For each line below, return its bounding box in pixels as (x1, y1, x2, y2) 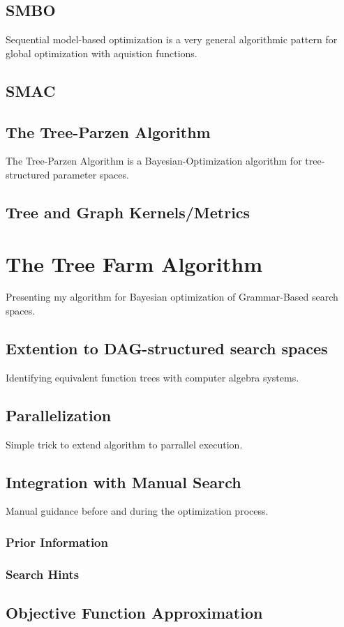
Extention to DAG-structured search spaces (6, 338, 328, 359)
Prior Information (6, 533, 108, 550)
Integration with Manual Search (6, 471, 241, 492)
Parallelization (6, 404, 112, 425)
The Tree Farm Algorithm (6, 249, 262, 278)
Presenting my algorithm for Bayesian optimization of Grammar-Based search (6, 289, 338, 304)
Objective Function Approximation (6, 602, 263, 624)
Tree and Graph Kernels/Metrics (6, 201, 250, 222)
